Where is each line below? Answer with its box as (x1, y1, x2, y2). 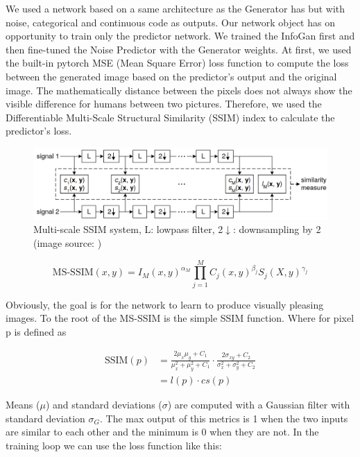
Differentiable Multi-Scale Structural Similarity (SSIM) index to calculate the (6, 110, 335, 124)
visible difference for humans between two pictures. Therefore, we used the (6, 96, 322, 111)
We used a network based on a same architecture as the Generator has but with (6, 1, 345, 15)
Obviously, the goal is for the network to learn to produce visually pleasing (6, 297, 324, 311)
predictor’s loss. (6, 123, 72, 138)
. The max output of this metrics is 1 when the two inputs (100, 411, 348, 425)
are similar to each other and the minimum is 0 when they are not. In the (6, 424, 319, 439)
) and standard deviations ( (45, 397, 162, 411)
